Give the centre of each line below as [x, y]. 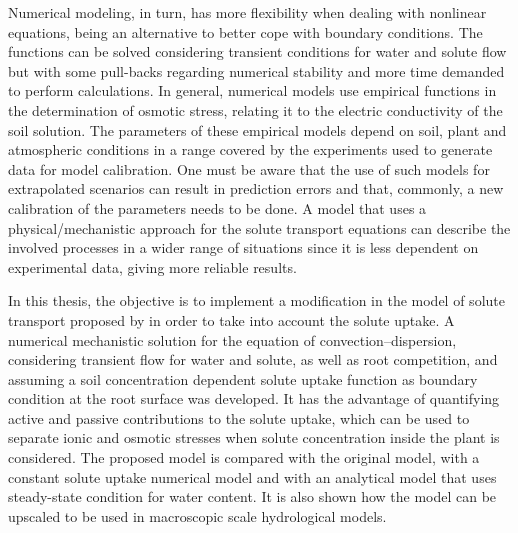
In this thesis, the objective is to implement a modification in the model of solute [256, 300]
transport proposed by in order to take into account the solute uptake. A [231, 319]
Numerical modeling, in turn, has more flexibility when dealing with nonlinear [247, 12]
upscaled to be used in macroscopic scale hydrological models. [197, 515]
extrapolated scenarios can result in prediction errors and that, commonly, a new [256, 188]
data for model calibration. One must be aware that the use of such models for [249, 168]
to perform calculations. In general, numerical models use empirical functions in [252, 90]
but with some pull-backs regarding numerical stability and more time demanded [256, 70]
